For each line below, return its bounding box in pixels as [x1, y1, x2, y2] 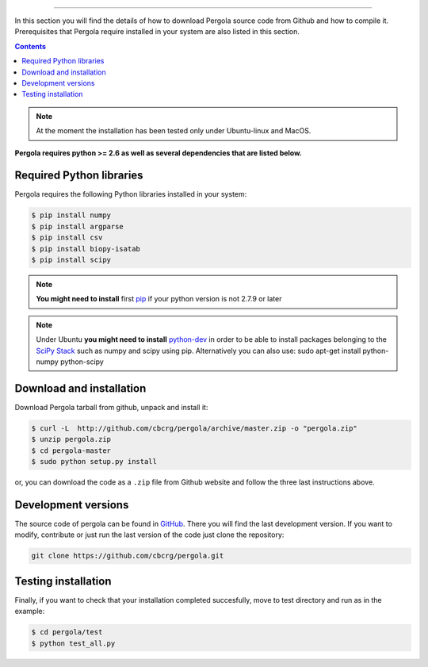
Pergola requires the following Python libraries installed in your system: [14, 190, 247, 199]
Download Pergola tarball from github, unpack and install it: [14, 402, 208, 412]
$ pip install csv [31, 233, 103, 242]
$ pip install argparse [31, 222, 124, 231]
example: [14, 607, 45, 616]
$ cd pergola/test [31, 627, 103, 637]
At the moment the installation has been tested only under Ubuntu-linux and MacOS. [36, 126, 311, 136]
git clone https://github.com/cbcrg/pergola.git [31, 551, 224, 561]
